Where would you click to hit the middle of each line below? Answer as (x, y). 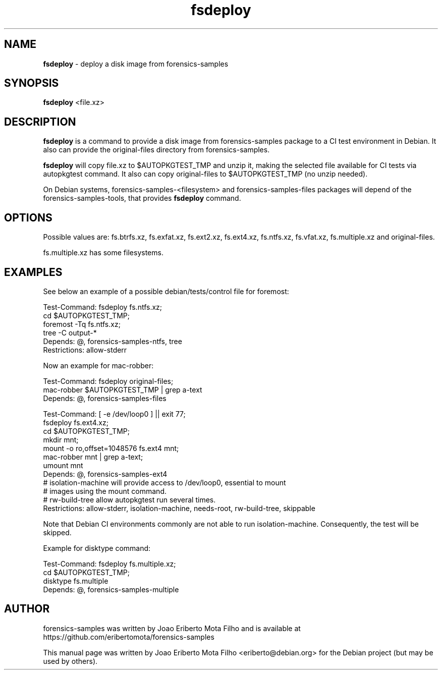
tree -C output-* (70, 332)
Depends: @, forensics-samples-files (105, 398)
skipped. (57, 532)
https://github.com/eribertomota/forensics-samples (129, 637)
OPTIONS (28, 217)
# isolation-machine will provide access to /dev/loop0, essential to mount (164, 482)
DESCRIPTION (40, 122)
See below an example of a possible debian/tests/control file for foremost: (166, 291)
